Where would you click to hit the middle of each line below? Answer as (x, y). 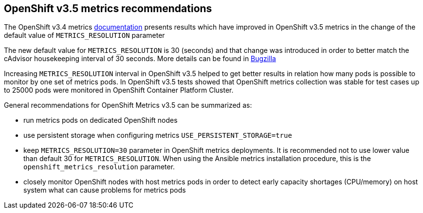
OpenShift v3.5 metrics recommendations (108, 8)
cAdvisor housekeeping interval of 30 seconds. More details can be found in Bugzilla (140, 59)
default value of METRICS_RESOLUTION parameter (84, 35)
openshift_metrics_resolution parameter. (99, 167)
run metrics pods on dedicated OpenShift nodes (101, 120)
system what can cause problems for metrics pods (105, 190)
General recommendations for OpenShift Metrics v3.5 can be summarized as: (128, 105)
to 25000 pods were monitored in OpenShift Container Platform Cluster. (119, 90)
